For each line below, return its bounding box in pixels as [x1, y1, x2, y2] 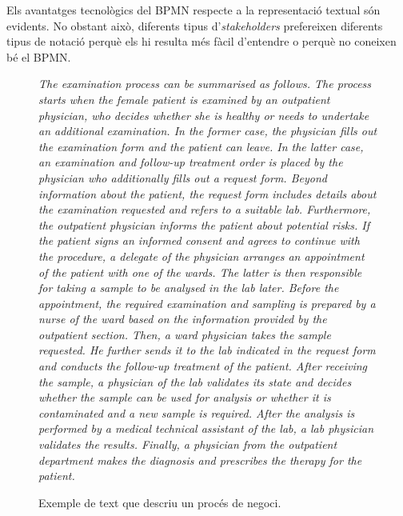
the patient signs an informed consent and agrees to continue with [38, 232, 360, 249]
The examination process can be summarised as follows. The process [38, 75, 372, 92]
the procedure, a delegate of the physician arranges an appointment [38, 247, 365, 264]
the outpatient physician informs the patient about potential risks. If [38, 216, 370, 233]
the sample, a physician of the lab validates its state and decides [38, 373, 352, 390]
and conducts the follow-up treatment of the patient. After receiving [38, 358, 367, 374]
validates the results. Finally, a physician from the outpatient [38, 436, 337, 453]
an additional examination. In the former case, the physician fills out [38, 122, 377, 139]
